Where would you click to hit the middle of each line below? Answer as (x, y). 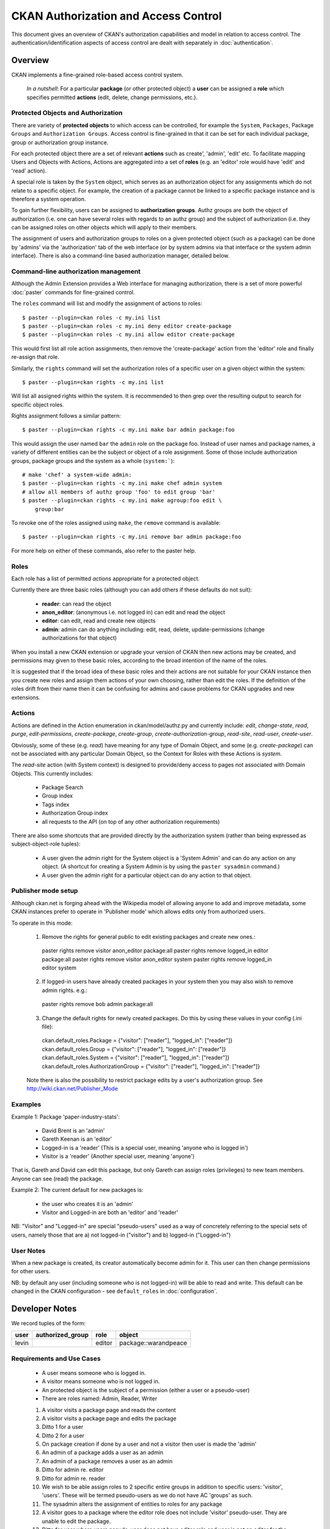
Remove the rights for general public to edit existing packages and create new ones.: (149, 936)
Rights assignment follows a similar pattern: (66, 416)
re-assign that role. (35, 357)
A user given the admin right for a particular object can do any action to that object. (147, 875)
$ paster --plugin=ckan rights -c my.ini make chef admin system (122, 483)
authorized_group (62, 1335)
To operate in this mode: (42, 923)
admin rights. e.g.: (65, 990)
